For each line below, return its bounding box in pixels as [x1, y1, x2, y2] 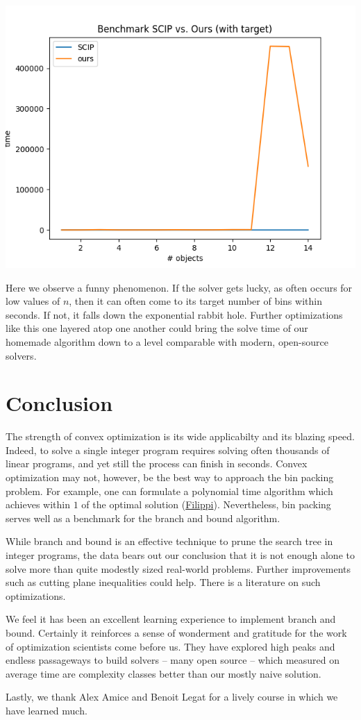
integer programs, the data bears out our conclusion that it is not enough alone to [6, 548, 355, 562]
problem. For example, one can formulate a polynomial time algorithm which [6, 483, 333, 498]
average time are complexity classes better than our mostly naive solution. [6, 666, 321, 680]
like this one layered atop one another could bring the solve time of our [6, 321, 308, 335]
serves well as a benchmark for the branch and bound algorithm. [6, 510, 280, 525]
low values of [6, 294, 60, 308]
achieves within [6, 497, 71, 512]
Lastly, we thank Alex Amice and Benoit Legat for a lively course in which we [6, 689, 338, 704]
